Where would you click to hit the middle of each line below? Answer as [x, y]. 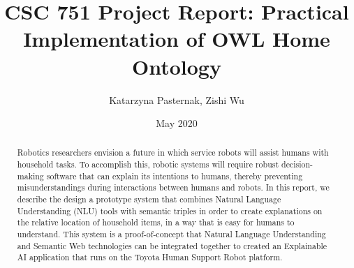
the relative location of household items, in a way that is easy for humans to [156, 222]
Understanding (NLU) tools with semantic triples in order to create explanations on [170, 210]
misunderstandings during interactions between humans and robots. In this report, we [173, 187]
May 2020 [177, 123]
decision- [297, 164]
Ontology [177, 66]
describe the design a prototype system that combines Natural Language [149, 199]
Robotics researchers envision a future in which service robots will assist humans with [173, 152]
